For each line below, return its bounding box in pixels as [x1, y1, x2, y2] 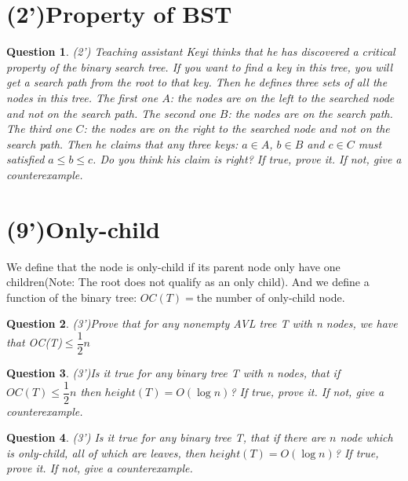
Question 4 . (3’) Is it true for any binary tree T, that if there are [6, 429, 326, 446]
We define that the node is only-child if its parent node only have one [6, 258, 341, 274]
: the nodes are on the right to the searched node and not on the [83, 120, 390, 137]
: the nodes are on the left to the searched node [169, 89, 395, 105]
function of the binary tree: [6, 288, 137, 305]
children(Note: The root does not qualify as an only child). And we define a [6, 274, 370, 290]
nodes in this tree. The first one [6, 89, 158, 105]
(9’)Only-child [6, 212, 160, 244]
